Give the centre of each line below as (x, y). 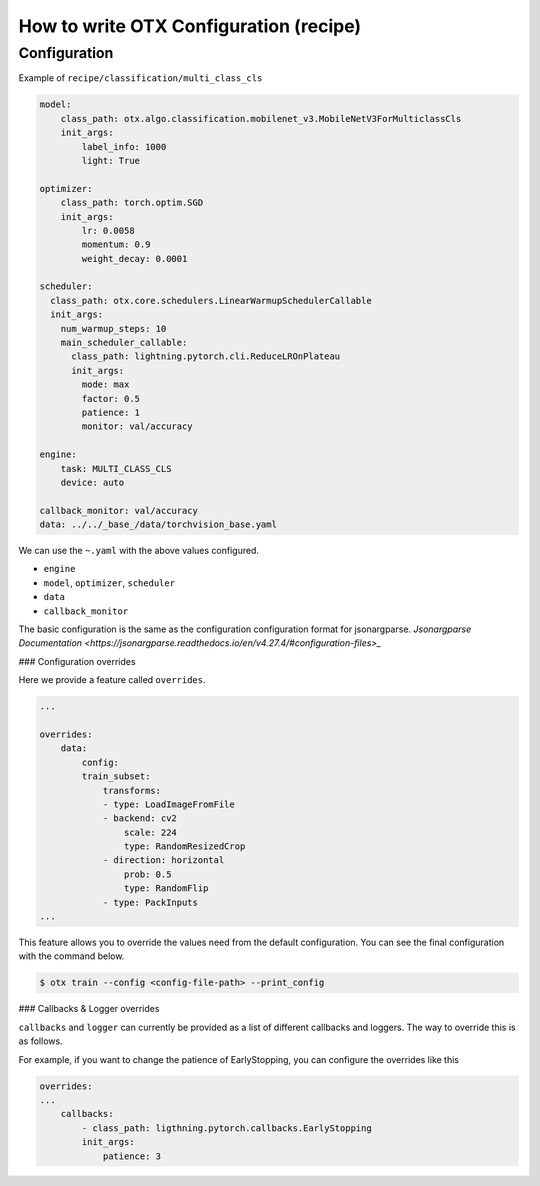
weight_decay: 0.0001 (134, 258)
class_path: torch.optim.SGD (132, 203)
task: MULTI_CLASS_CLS (116, 468)
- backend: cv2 (139, 818)
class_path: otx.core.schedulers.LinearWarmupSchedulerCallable (211, 300)
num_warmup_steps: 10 (113, 328)
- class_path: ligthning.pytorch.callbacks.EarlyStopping (226, 1128)
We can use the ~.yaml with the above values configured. (139, 551)
